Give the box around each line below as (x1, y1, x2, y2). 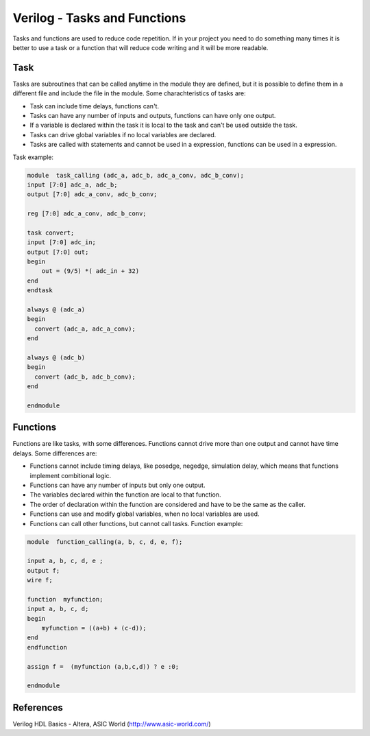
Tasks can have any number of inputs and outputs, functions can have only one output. (29, 112, 276, 120)
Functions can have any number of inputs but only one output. (29, 481, 206, 489)
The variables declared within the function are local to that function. (29, 490, 221, 499)
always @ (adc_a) (27, 306, 86, 313)
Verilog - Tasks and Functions (12, 10, 186, 25)
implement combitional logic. (29, 471, 112, 479)
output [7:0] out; (27, 248, 89, 256)
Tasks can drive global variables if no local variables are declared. (29, 130, 217, 139)
